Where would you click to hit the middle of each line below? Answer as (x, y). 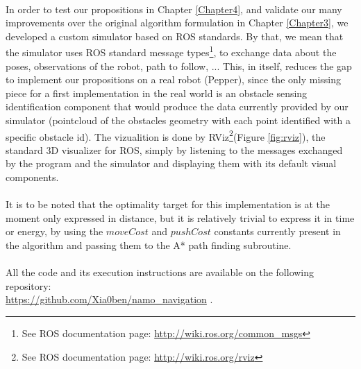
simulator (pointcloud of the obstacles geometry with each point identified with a (178, 120)
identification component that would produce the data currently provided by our (177, 106)
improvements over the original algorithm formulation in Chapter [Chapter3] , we (177, 23)
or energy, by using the (54, 231)
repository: (28, 285)
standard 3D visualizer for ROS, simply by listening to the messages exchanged (174, 149)
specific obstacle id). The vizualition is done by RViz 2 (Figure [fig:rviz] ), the (166, 135)
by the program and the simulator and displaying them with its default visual (171, 163)
